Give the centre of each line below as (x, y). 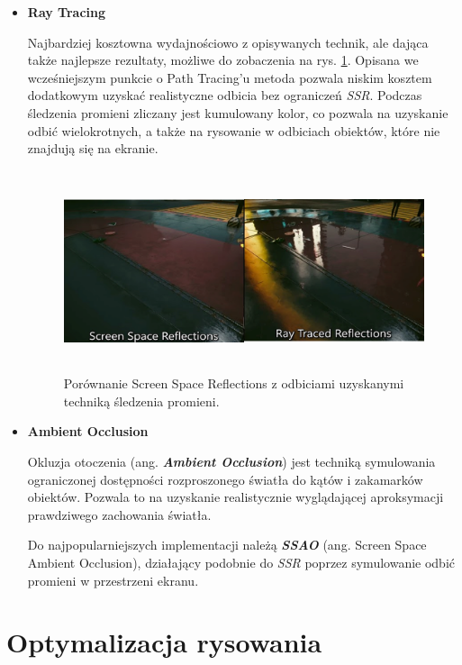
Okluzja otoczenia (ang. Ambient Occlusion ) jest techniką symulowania (231, 461)
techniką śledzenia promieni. (141, 401)
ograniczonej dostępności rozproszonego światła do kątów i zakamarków (225, 479)
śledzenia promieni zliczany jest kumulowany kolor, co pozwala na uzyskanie (238, 112)
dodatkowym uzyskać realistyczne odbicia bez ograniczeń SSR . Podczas (225, 95)
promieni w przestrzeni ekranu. (113, 580)
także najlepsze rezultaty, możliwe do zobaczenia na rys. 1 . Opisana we (223, 60)
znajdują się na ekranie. (93, 148)
